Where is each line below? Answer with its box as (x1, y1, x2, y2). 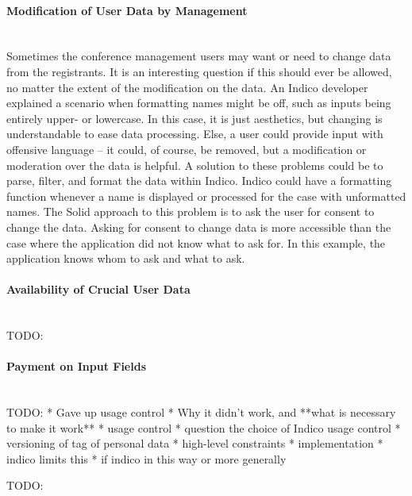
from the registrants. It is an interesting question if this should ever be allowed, (6, 63, 392, 79)
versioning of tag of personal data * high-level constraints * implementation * (6, 435, 383, 452)
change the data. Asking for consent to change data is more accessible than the (6, 218, 391, 235)
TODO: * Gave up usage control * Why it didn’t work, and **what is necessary (6, 404, 396, 421)
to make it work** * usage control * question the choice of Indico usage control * (6, 419, 401, 436)
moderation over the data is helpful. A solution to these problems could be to (6, 156, 383, 173)
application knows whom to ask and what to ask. (6, 250, 245, 267)
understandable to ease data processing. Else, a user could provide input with (6, 125, 383, 142)
